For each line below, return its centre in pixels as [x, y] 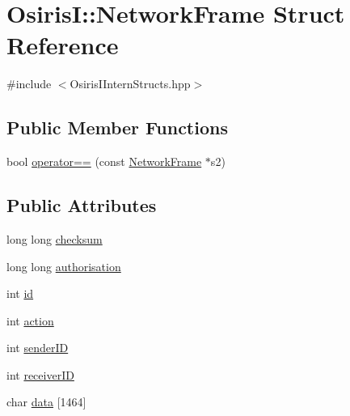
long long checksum [55, 238]
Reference [63, 45]
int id [20, 293]
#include [29, 84]
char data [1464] [46, 402]
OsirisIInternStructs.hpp [130, 84]
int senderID [38, 348]
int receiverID [40, 374]
